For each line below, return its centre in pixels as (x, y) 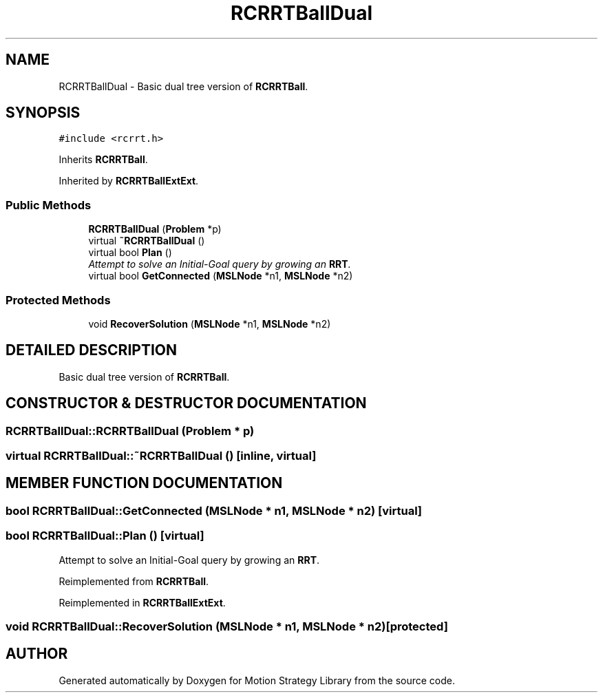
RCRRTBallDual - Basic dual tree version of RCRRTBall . (183, 86)
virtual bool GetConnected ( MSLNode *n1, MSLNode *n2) (221, 276)
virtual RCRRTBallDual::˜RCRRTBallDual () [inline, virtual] (161, 456)
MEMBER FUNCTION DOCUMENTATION (144, 483)
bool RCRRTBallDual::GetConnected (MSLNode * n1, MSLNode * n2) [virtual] (214, 510)
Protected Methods (58, 300)
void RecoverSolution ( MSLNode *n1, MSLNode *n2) (210, 324)
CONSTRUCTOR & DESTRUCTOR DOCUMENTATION (186, 403)
